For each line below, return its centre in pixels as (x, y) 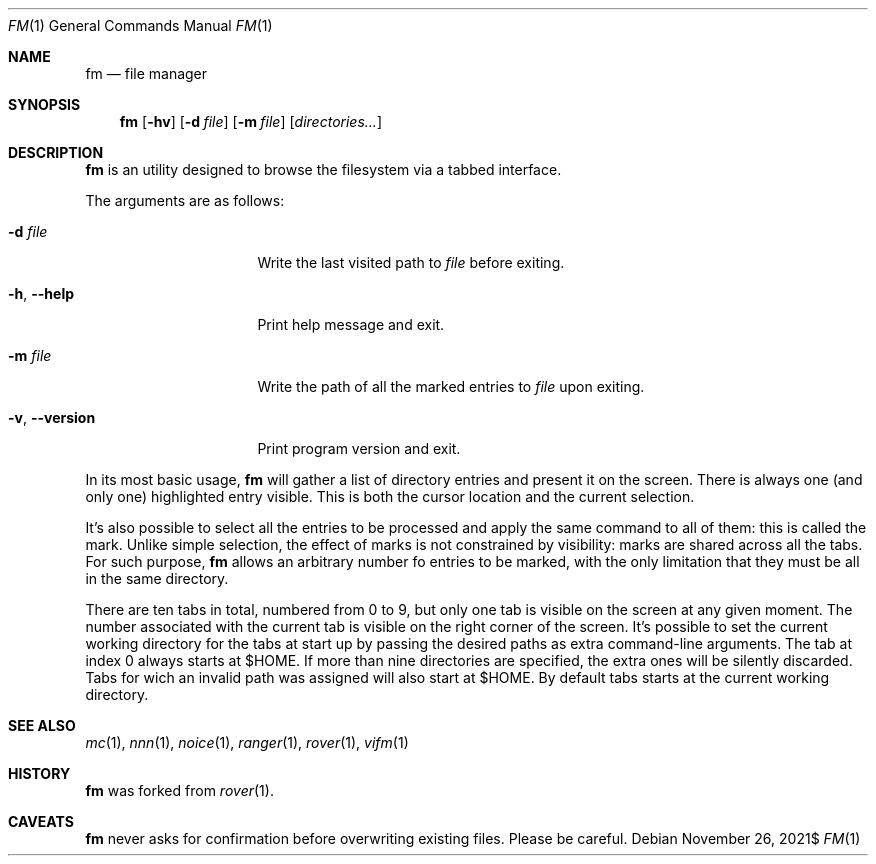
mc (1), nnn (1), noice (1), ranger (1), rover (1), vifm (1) (247, 742)
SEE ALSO (42, 725)
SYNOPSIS (44, 104)
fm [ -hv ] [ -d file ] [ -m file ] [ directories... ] (250, 121)
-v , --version (52, 417)
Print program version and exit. (359, 448)
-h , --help (41, 293)
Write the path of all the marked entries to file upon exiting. (451, 386)
